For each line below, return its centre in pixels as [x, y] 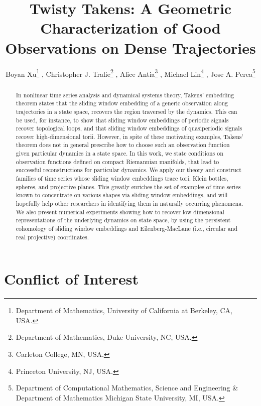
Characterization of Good [130, 28]
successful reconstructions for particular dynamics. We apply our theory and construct [128, 170]
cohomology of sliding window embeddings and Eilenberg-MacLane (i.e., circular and [127, 229]
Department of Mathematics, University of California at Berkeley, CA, [124, 310]
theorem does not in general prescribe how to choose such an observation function [123, 145]
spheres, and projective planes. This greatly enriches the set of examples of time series [128, 186]
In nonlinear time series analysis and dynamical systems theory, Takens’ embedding [125, 95]
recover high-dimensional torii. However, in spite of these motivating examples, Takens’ [129, 136]
